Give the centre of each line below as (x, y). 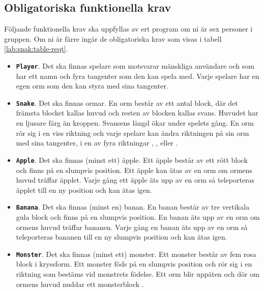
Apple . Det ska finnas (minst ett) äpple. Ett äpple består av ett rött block (132, 159)
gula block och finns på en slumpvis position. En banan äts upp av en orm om (138, 216)
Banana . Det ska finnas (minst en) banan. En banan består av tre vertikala (133, 207)
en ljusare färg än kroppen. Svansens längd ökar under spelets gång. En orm (135, 123)
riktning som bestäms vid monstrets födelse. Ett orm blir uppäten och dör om (138, 273)
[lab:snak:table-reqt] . (36, 49)
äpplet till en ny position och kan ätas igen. (84, 190)
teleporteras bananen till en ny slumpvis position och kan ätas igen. (122, 237)
